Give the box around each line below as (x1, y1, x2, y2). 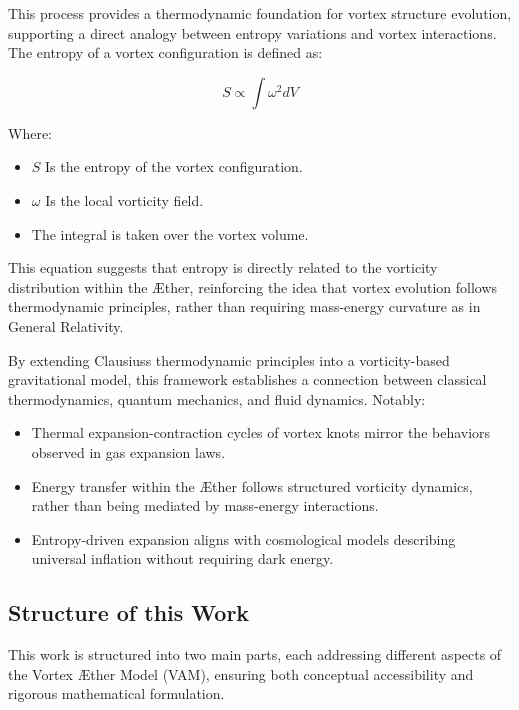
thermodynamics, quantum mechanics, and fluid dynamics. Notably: (8, 388, 426, 409)
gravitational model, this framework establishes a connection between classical (8, 369, 487, 390)
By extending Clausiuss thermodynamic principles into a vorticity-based (8, 349, 450, 370)
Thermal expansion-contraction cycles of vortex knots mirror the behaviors (31, 422, 491, 443)
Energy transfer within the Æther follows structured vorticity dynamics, (31, 475, 473, 496)
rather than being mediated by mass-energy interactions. (31, 495, 379, 516)
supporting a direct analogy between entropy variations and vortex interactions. (8, 22, 497, 43)
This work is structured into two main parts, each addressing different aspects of (8, 644, 502, 665)
